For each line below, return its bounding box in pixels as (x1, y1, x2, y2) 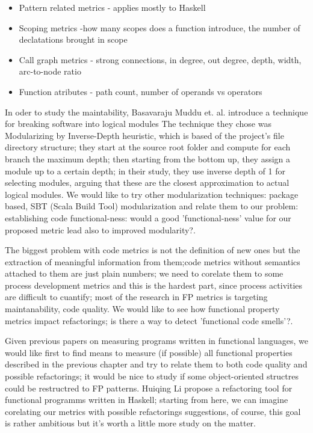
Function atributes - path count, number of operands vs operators (19, 85, 262, 97)
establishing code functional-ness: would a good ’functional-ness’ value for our (5, 211, 291, 224)
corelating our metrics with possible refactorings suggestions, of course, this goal (5, 405, 301, 417)
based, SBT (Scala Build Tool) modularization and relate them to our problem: (5, 200, 299, 212)
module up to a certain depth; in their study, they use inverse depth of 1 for (5, 164, 285, 177)
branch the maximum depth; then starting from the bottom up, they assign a (5, 152, 291, 165)
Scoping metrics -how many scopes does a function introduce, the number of (19, 21, 300, 34)
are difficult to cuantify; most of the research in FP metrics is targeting (5, 290, 268, 303)
